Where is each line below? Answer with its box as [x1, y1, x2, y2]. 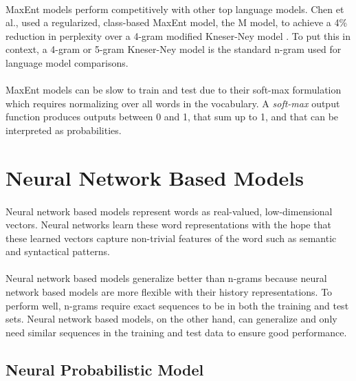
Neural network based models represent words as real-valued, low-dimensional [5, 204, 333, 218]
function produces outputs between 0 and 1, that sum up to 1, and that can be [5, 109, 339, 124]
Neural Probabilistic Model [5, 358, 204, 380]
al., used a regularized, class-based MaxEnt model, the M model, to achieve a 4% [5, 15, 348, 30]
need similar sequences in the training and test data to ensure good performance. [5, 325, 347, 339]
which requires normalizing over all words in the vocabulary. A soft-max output [5, 96, 340, 110]
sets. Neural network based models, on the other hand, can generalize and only [5, 312, 337, 326]
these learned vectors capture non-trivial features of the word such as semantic [5, 230, 337, 245]
